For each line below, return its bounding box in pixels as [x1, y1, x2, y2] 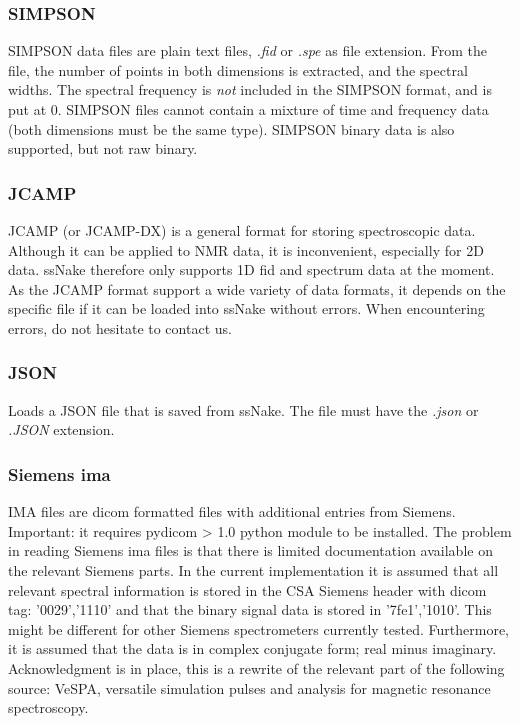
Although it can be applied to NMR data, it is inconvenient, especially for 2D [8, 239, 484, 260]
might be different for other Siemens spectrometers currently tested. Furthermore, [8, 618, 509, 639]
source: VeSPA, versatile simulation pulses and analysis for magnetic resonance [8, 677, 491, 698]
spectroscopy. [8, 697, 89, 718]
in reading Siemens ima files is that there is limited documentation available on [8, 540, 493, 561]
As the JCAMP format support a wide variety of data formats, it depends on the [8, 278, 506, 299]
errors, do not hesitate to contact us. [8, 317, 232, 338]
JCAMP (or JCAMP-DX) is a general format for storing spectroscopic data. [8, 220, 476, 240]
